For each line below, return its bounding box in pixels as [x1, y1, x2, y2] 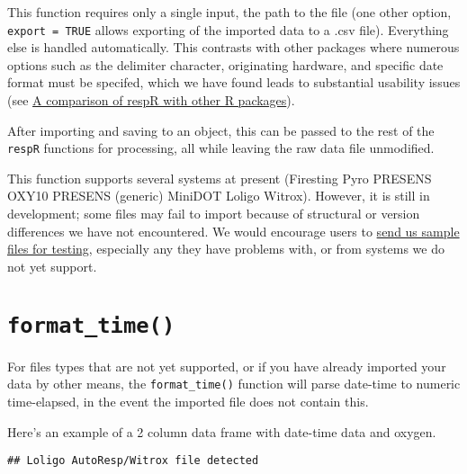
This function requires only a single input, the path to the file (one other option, [7, 3, 452, 21]
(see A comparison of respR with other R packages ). [7, 91, 295, 110]
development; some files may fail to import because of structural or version [7, 204, 420, 223]
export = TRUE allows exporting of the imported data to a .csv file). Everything [7, 20, 449, 39]
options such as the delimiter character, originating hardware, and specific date [7, 55, 444, 74]
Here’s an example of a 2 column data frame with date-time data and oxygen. [7, 422, 436, 441]
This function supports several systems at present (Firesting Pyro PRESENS [7, 168, 432, 187]
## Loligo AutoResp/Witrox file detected [7, 454, 259, 468]
